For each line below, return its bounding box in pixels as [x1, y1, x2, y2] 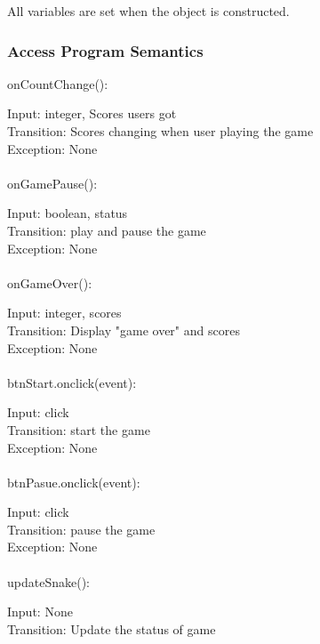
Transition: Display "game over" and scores [7, 320, 240, 339]
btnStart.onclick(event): [7, 373, 137, 391]
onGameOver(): [7, 273, 92, 292]
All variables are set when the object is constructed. [7, 2, 290, 20]
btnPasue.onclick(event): [7, 472, 140, 491]
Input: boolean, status [7, 204, 128, 222]
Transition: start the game [7, 420, 150, 439]
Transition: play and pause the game [7, 221, 206, 239]
